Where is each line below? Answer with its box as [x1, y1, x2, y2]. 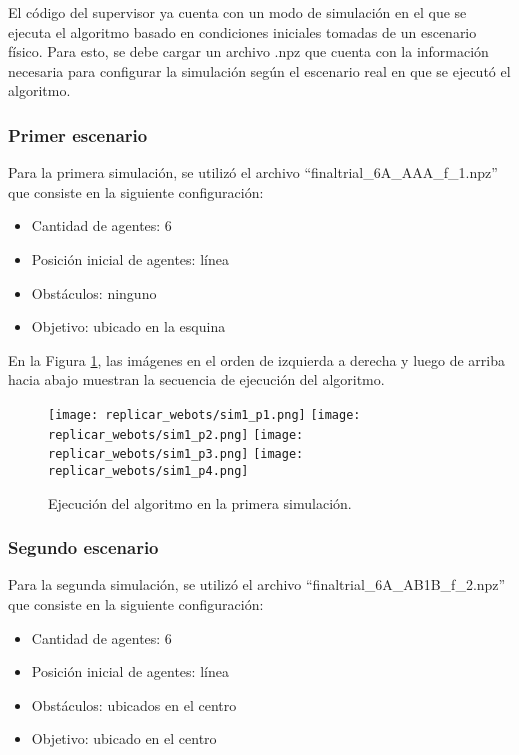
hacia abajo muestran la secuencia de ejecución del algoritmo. [8, 369, 385, 390]
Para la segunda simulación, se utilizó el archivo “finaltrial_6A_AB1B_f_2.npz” [8, 574, 506, 595]
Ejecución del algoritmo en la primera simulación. [48, 492, 352, 513]
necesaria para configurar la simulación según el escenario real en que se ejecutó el [8, 60, 511, 81]
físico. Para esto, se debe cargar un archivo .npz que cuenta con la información [8, 41, 489, 62]
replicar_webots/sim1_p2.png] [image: [48, 427, 304, 442]
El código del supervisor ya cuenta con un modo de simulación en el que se [8, 2, 467, 22]
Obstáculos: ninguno [31, 282, 157, 303]
